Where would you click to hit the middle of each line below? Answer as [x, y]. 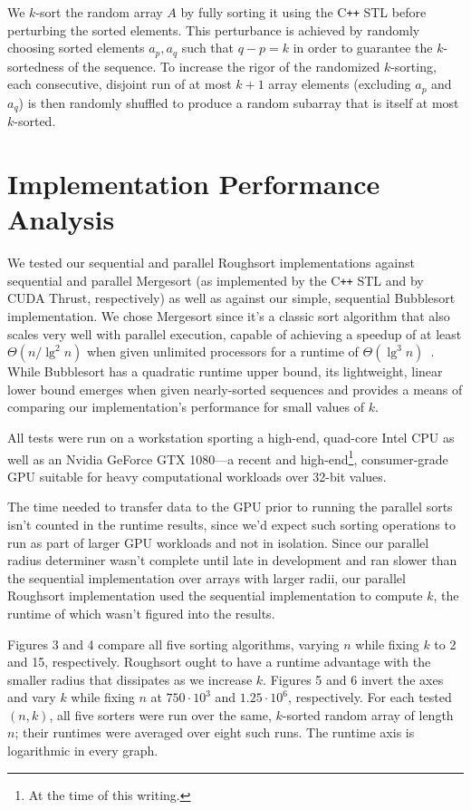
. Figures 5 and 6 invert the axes [353, 679]
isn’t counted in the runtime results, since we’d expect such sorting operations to [231, 524]
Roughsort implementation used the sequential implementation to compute [215, 595]
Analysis [61, 219]
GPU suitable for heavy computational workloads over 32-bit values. [197, 476]
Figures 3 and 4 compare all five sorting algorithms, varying [173, 644]
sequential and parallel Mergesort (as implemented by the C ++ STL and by [216, 280]
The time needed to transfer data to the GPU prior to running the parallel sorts [230, 507]
